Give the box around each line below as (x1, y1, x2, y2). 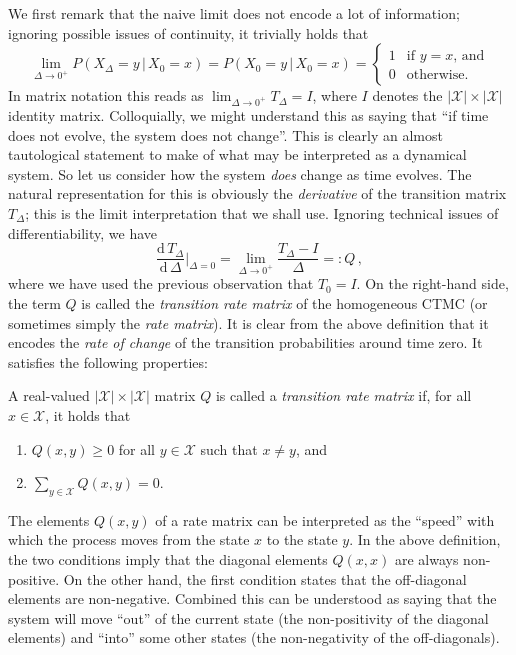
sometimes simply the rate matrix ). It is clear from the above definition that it (8, 312, 489, 333)
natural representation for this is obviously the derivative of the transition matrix (8, 183, 507, 204)
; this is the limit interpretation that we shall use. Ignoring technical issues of (25, 202, 499, 223)
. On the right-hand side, (356, 273, 509, 294)
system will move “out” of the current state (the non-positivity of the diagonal (8, 607, 489, 628)
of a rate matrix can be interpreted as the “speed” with (155, 509, 495, 530)
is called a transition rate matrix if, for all (215, 385, 472, 406)
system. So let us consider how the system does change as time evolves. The (8, 163, 472, 184)
